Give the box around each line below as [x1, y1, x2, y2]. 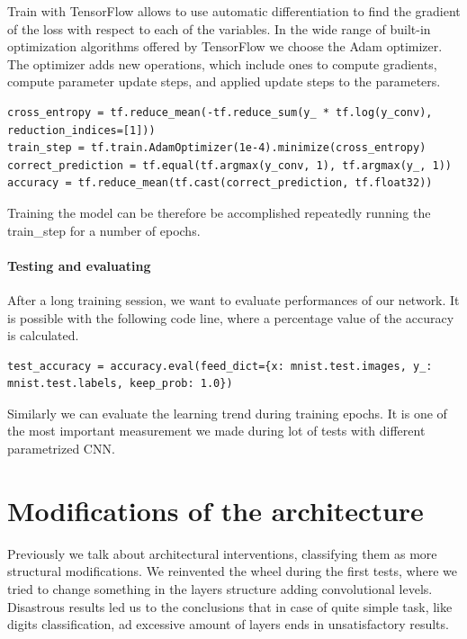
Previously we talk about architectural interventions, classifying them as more [7, 544, 437, 562]
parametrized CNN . [7, 439, 115, 458]
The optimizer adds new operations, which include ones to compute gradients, [7, 54, 437, 73]
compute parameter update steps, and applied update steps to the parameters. [7, 72, 441, 91]
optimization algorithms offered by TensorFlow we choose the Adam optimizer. [7, 37, 443, 56]
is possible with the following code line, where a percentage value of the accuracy [7, 308, 454, 327]
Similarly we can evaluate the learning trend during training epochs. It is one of [7, 403, 447, 422]
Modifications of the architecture [7, 491, 424, 528]
